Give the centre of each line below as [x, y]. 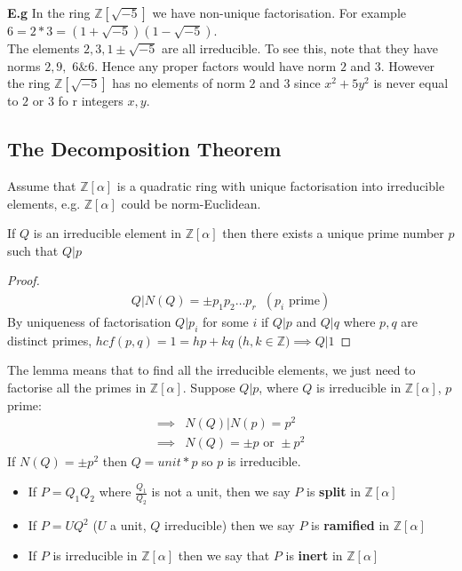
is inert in [314, 555]
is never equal [411, 83]
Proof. [24, 280]
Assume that [42, 185]
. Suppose [209, 387]
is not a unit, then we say [221, 492]
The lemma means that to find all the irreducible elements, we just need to [211, 370]
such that [33, 250]
